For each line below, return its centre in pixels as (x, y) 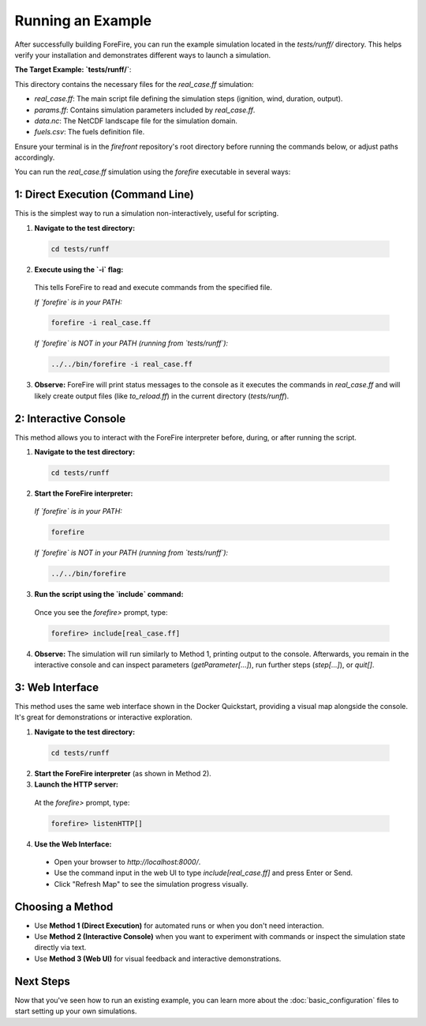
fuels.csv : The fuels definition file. (90, 132)
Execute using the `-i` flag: (79, 270)
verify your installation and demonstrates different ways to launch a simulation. (143, 55)
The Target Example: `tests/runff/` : (73, 70)
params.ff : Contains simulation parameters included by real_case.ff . (145, 110)
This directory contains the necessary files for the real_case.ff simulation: (134, 84)
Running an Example (83, 21)
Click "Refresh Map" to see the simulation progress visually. (151, 884)
